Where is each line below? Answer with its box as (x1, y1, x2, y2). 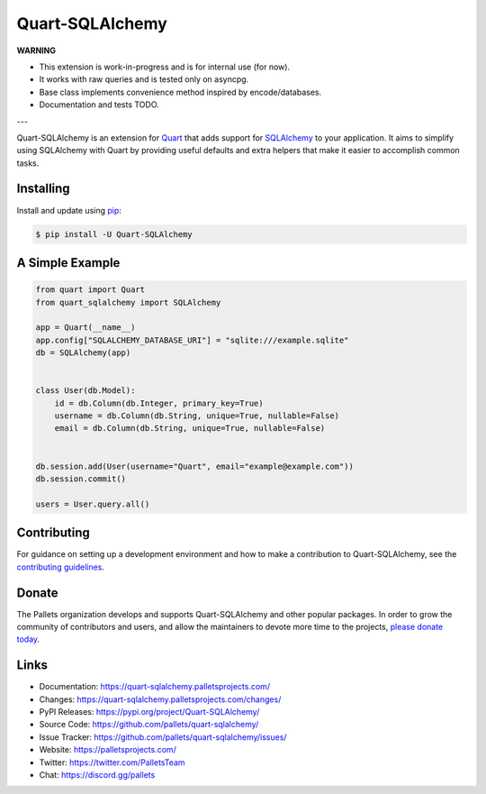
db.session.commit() (35, 474, 126, 484)
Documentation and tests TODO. (39, 99, 159, 110)
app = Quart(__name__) (35, 323, 136, 333)
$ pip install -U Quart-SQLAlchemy (35, 229, 193, 239)
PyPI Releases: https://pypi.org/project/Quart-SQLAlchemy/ (39, 707, 260, 717)
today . (16, 634, 40, 644)
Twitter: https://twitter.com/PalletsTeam (39, 757, 185, 768)
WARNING (16, 45, 56, 56)
